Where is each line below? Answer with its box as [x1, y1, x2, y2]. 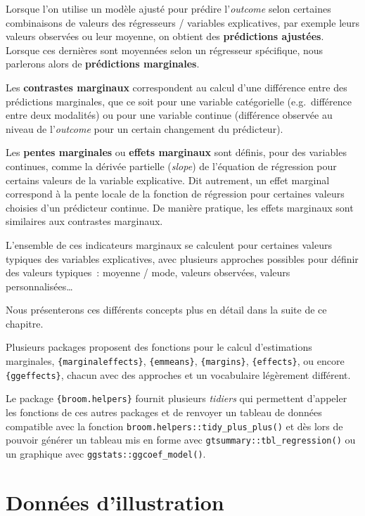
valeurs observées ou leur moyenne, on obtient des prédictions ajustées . [6, 29, 324, 44]
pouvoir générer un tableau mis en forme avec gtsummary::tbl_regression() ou [6, 432, 356, 447]
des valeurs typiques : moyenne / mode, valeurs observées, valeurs [6, 265, 290, 280]
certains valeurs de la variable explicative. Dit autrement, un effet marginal [6, 172, 330, 187]
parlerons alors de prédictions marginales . [6, 56, 200, 71]
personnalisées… [6, 278, 73, 293]
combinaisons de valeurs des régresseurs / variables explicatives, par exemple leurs [6, 15, 360, 30]
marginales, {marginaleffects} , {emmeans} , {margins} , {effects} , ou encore [6, 354, 345, 368]
